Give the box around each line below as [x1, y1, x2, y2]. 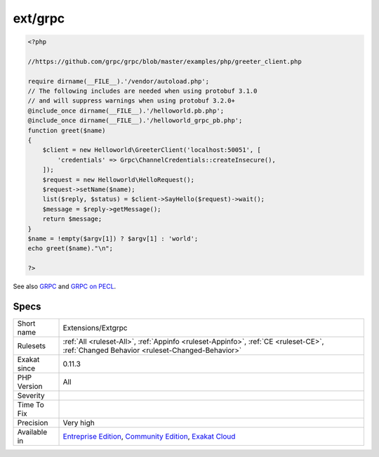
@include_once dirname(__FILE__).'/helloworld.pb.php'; [27, 106, 225, 115]
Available [17, 427, 48, 437]
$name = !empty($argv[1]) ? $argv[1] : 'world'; [27, 234, 199, 243]
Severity [17, 391, 45, 401]
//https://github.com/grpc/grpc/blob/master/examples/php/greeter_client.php [27, 57, 302, 65]
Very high [62, 418, 95, 428]
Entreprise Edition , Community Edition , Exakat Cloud [62, 432, 236, 442]
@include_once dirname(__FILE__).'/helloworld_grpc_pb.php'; [27, 117, 243, 124]
